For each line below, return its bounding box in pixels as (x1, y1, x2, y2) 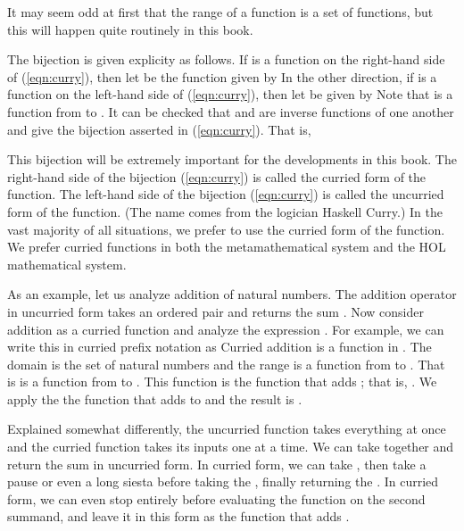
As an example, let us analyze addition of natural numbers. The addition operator (7, 285, 457, 303)
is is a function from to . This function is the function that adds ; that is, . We (7, 372, 437, 391)
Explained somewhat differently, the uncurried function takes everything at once (7, 419, 446, 438)
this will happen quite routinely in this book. (7, 20, 253, 38)
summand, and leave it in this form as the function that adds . (7, 507, 350, 526)
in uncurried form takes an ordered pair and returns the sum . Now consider (7, 302, 424, 320)
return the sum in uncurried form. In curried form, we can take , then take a (7, 454, 427, 473)
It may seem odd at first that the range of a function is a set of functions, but (7, 3, 434, 21)
